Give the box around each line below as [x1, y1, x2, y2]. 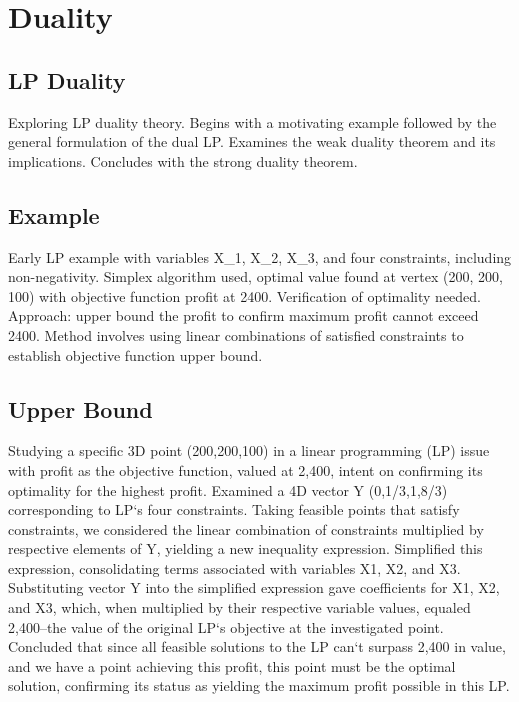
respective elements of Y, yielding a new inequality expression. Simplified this [8, 538, 483, 559]
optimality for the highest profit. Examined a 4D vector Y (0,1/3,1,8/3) [8, 479, 448, 500]
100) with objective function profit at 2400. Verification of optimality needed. [8, 285, 482, 306]
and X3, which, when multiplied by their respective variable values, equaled [8, 597, 471, 618]
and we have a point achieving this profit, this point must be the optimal [8, 655, 456, 676]
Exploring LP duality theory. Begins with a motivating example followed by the [8, 111, 497, 132]
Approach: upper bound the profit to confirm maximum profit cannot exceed [8, 305, 479, 326]
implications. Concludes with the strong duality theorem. [8, 150, 358, 171]
